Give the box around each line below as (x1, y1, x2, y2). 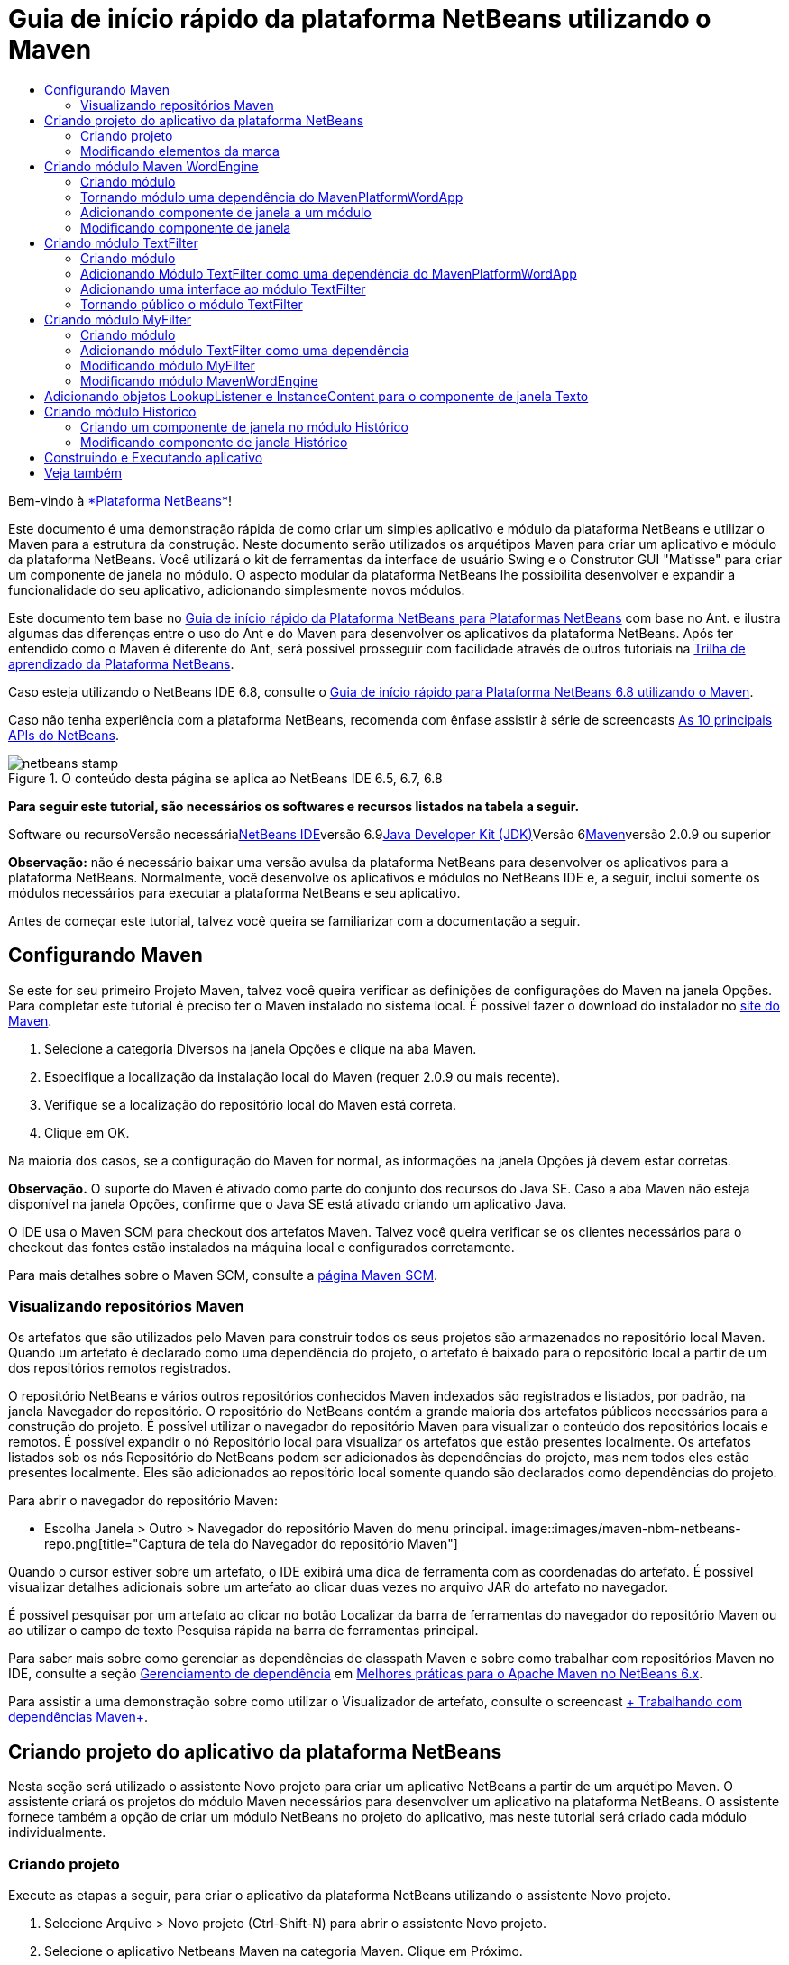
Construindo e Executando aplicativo (44, 449, 263, 465)
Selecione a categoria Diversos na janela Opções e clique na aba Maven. (44, 1040, 477, 1056)
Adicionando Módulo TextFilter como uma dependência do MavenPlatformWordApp (80, 265, 577, 281)
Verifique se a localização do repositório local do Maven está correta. (44, 1096, 456, 1112)
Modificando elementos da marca (80, 142, 280, 159)
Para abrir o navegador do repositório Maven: (8, 1493, 279, 1509)
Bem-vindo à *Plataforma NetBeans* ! (8, 492, 233, 508)
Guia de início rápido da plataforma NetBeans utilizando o (8, 4, 711, 34)
